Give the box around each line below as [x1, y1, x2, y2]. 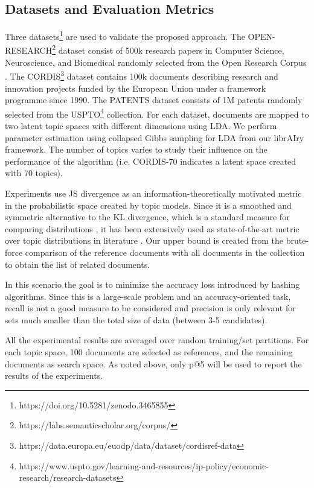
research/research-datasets [19, 471, 117, 484]
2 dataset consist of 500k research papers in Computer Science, [52, 42, 284, 57]
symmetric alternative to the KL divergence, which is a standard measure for [5, 211, 290, 223]
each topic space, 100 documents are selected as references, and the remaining [5, 346, 293, 358]
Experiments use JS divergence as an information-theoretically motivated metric [5, 186, 302, 199]
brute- [286, 234, 309, 247]
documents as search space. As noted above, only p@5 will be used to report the [5, 357, 302, 370]
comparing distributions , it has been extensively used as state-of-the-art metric [5, 222, 300, 235]
